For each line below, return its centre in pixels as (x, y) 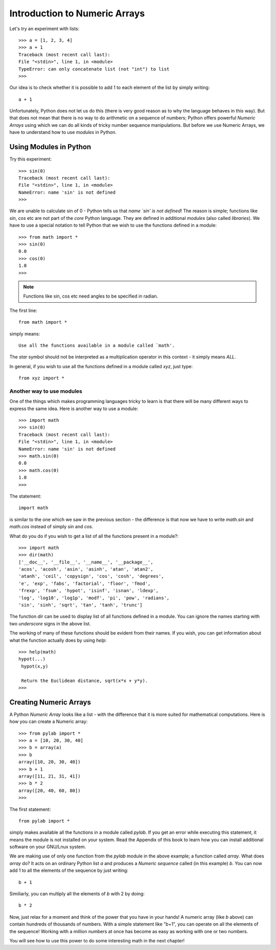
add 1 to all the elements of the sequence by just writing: (69, 870)
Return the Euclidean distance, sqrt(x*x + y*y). (85, 681)
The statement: (26, 496)
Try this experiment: (31, 159)
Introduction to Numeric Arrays (77, 13)
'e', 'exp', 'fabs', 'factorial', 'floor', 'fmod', (85, 583)
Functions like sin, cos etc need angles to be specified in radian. (91, 296)
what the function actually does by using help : (58, 640)
